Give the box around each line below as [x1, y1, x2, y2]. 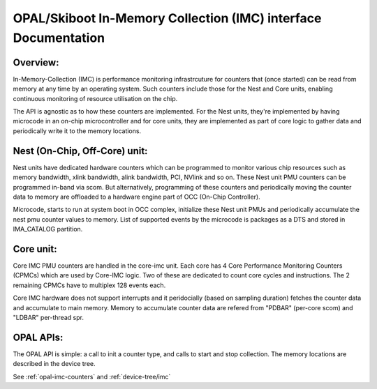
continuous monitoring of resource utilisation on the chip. [13, 94, 178, 102]
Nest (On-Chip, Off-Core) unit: [13, 145, 148, 157]
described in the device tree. [13, 360, 96, 368]
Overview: [13, 56, 59, 68]
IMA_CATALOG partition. [13, 225, 83, 234]
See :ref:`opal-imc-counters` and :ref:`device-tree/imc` [13, 372, 171, 381]
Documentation [13, 30, 105, 45]
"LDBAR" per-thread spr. [13, 313, 84, 321]
